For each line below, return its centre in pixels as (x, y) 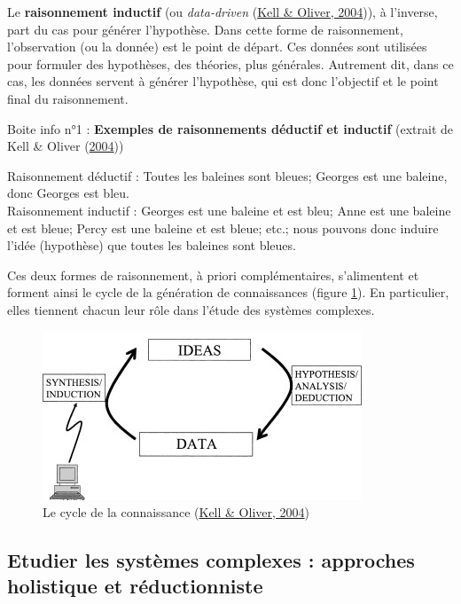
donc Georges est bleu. (68, 193)
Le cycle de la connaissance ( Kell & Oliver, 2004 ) (176, 512)
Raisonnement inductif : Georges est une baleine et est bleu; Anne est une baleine (229, 210)
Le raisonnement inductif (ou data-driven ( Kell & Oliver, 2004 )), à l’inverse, (223, 12)
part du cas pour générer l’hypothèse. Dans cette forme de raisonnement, (205, 29)
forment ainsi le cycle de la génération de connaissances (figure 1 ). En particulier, (228, 292)
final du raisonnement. (68, 98)
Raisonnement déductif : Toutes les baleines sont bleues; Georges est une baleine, (227, 175)
